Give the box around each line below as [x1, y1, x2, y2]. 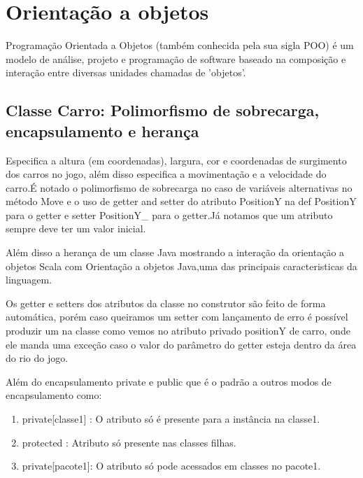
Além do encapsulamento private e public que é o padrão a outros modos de [6, 374, 332, 388]
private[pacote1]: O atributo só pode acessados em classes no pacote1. [22, 458, 321, 473]
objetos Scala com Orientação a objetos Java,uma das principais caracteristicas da [6, 258, 357, 273]
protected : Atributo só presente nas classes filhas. [22, 435, 236, 449]
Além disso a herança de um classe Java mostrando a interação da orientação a [6, 245, 345, 260]
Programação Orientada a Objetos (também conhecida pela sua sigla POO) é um [6, 38, 354, 52]
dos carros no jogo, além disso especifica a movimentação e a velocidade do [6, 167, 327, 181]
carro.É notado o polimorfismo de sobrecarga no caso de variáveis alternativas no [6, 180, 353, 195]
